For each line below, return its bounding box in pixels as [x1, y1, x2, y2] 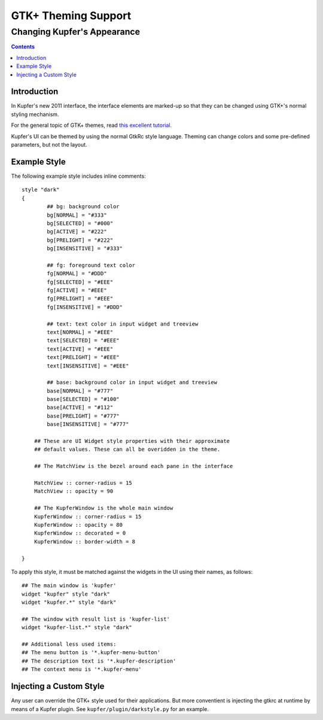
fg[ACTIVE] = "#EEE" [47, 287, 107, 294]
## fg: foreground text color [47, 262, 136, 269]
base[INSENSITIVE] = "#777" [47, 421, 129, 428]
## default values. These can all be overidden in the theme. [33, 446, 221, 453]
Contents [11, 43, 35, 50]
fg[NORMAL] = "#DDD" [47, 270, 107, 277]
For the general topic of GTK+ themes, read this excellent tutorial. [11, 121, 172, 129]
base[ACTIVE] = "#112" [47, 404, 114, 411]
